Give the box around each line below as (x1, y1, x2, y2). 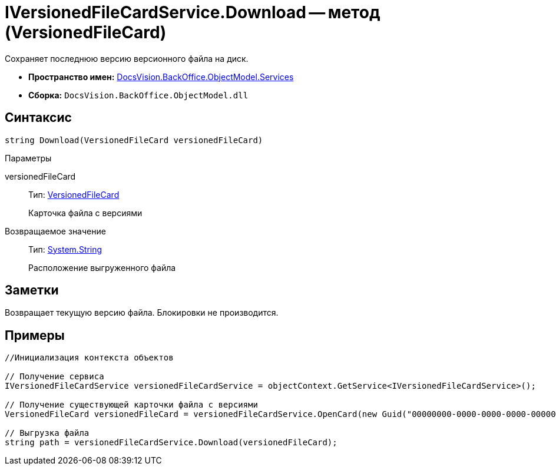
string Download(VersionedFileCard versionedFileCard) (5, 135, 263, 145)
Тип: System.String (28, 244, 102, 254)
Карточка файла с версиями (28, 207, 143, 218)
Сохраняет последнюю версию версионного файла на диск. (5, 53, 249, 64)
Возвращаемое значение (5, 226, 106, 236)
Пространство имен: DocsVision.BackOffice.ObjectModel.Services (28, 71, 294, 82)
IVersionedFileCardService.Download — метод (5, 2, 380, 22)
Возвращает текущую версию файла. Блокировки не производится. (5, 307, 279, 318)
